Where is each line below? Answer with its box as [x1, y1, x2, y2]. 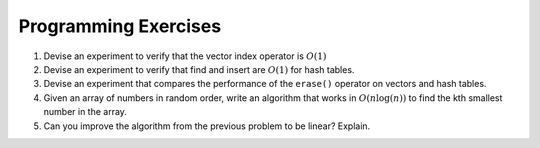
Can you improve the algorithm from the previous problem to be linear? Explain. [43, 120, 371, 132]
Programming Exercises [18, 15, 222, 37]
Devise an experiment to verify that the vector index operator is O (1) [43, 50, 327, 62]
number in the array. [43, 106, 127, 118]
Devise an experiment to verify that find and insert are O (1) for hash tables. [43, 63, 355, 75]
